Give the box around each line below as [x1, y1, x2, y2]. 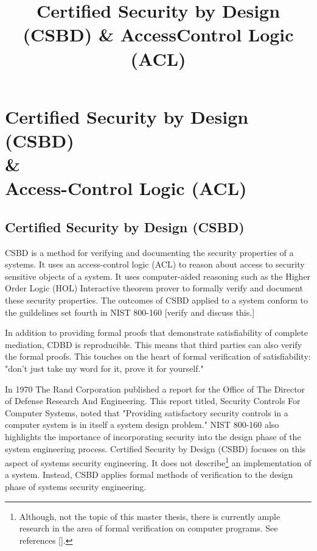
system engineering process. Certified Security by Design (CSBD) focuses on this [5, 442, 306, 455]
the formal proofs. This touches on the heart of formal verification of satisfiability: [5, 350, 311, 363]
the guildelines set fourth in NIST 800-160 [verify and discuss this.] [5, 305, 255, 318]
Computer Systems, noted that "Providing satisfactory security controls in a [5, 406, 288, 419]
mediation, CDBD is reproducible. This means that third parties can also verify [5, 338, 302, 350]
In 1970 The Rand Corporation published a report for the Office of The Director [5, 382, 305, 395]
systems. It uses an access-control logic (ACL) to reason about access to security [5, 258, 305, 271]
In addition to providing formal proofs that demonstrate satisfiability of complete [5, 326, 308, 339]
